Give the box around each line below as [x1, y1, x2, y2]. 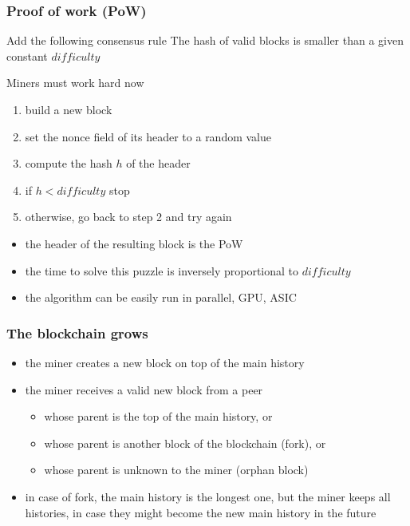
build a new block [25, 101, 112, 117]
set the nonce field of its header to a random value [25, 128, 272, 144]
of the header [126, 155, 191, 172]
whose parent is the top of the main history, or [44, 408, 273, 425]
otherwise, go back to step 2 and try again [25, 208, 232, 225]
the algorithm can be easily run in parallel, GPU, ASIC [25, 289, 297, 306]
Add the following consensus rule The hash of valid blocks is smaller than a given [6, 32, 404, 49]
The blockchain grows [6, 322, 148, 342]
